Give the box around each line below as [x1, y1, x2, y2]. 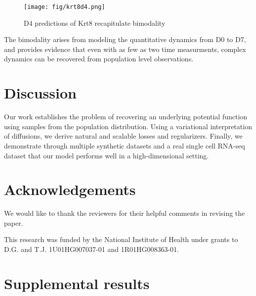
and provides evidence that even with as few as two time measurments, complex [4, 44, 246, 54]
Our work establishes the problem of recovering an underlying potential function [4, 111, 248, 122]
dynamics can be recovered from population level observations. [4, 53, 194, 64]
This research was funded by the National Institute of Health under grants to [4, 234, 238, 245]
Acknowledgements [4, 179, 136, 199]
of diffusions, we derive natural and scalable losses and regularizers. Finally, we [4, 131, 243, 141]
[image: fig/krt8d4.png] [24, 3, 105, 10]
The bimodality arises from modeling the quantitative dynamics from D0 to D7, [4, 34, 246, 45]
